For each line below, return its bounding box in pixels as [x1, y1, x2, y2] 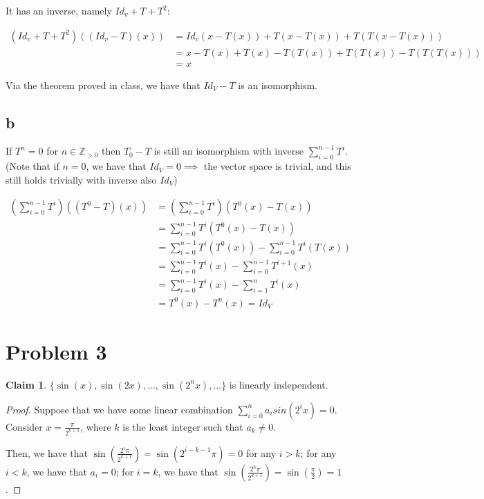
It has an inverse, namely [6, 3, 112, 17]
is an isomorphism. [238, 77, 317, 92]
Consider [6, 419, 43, 433]
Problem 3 [6, 337, 107, 365]
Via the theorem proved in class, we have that [6, 77, 201, 92]
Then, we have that [6, 445, 88, 460]
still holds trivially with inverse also [6, 172, 157, 186]
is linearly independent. [229, 377, 328, 391]
